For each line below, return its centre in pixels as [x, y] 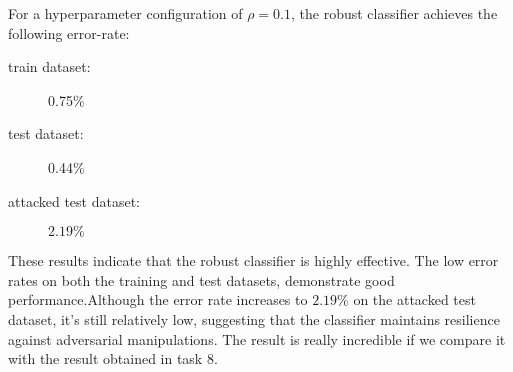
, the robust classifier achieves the [394, 13]
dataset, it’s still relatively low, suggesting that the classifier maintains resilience [254, 318]
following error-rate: [69, 32]
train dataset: [49, 66]
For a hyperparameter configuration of [125, 13]
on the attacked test [414, 299]
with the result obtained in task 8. [113, 358]
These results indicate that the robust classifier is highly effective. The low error [253, 260]
